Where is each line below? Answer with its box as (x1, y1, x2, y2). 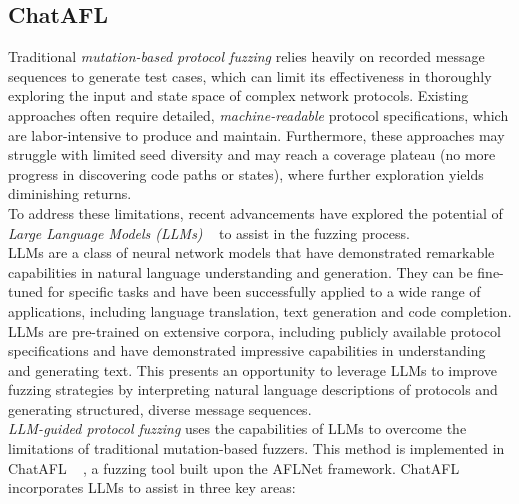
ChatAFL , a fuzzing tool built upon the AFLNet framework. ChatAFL (8, 457, 460, 478)
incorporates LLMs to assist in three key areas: (8, 477, 296, 498)
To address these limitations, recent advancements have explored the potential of (8, 202, 503, 223)
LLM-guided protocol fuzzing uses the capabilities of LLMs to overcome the (8, 418, 467, 439)
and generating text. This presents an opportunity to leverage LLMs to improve (8, 359, 497, 380)
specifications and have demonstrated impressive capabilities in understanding (8, 340, 486, 361)
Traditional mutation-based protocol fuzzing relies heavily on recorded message (8, 46, 485, 67)
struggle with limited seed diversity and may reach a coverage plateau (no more (8, 144, 496, 165)
